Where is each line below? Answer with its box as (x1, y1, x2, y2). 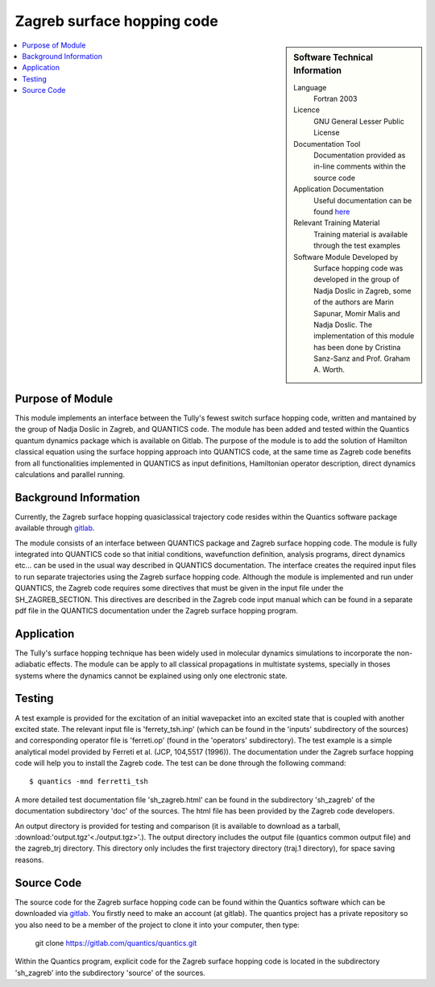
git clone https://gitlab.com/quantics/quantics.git (35, 938, 197, 947)
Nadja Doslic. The (313, 320, 373, 329)
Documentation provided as (313, 150, 406, 161)
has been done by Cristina (313, 342, 401, 352)
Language (293, 82, 327, 92)
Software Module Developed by (293, 252, 399, 261)
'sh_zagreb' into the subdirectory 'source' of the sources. (14, 968, 205, 977)
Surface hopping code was (313, 263, 404, 273)
